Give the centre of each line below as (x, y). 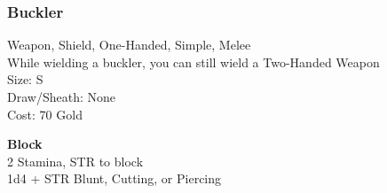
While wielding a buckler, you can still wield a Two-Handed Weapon (193, 62)
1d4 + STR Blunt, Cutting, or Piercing (115, 178)
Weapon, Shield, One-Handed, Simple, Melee (129, 45)
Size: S (25, 79)
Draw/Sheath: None (61, 96)
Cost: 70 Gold (45, 114)
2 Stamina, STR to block (75, 161)
